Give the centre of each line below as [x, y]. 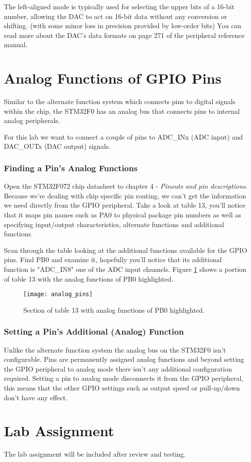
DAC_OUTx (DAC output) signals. [57, 146]
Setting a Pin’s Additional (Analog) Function [94, 331]
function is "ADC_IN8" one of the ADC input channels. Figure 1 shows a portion [125, 269]
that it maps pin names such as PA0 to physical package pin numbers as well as [123, 215]
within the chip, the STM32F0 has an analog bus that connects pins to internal [122, 111]
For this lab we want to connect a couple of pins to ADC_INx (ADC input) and [124, 136]
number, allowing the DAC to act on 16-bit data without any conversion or [116, 16]
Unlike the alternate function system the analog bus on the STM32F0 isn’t [115, 349]
